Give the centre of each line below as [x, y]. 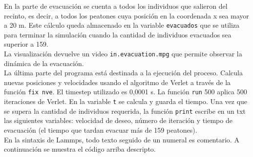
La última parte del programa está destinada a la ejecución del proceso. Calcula [124, 73]
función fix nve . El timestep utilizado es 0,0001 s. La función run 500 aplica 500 [126, 92]
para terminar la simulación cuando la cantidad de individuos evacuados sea [118, 34]
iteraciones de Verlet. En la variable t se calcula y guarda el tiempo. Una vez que [126, 101]
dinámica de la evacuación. [44, 63]
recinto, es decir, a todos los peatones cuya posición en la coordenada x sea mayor [126, 15]
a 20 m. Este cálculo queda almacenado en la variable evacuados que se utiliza [122, 25]
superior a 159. [26, 44]
